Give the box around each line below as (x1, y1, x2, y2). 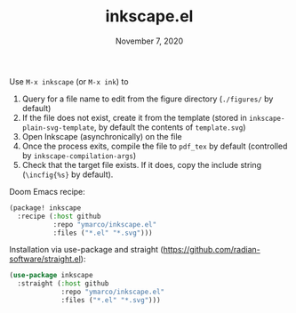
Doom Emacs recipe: (9, 186, 86, 197)
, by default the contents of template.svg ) (93, 122, 246, 132)
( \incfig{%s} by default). (21, 169, 114, 180)
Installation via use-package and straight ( (9, 245, 164, 255)
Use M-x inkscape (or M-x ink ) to (9, 76, 129, 86)
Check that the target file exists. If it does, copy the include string (21, 159, 262, 170)
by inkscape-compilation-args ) (21, 149, 136, 161)
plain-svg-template (21, 123, 95, 132)
